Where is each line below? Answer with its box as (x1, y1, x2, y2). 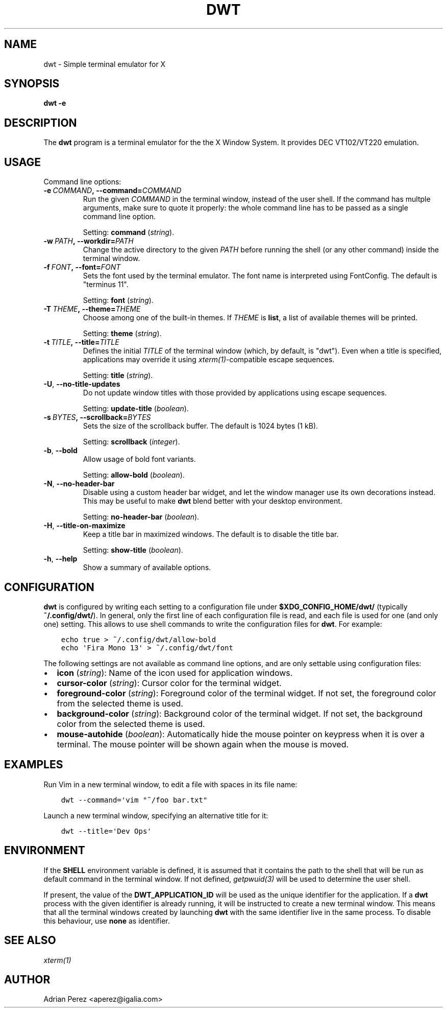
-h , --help (43, 554, 78, 563)
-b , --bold (43, 446, 78, 455)
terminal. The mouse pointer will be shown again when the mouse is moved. (57, 739, 349, 749)
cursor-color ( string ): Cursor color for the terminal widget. (57, 677, 282, 688)
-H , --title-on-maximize (43, 521, 126, 530)
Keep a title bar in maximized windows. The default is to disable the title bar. (83, 530, 339, 539)
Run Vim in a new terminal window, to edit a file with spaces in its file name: (43, 780, 297, 789)
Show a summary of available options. (83, 563, 211, 572)
